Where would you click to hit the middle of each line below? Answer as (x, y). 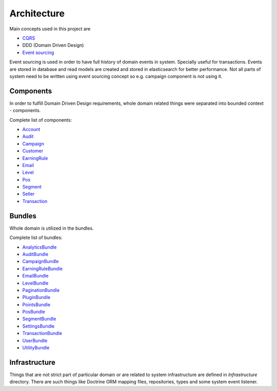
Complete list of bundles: (36, 238)
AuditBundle (35, 254)
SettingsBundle (38, 326)
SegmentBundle (39, 319)
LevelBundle (35, 283)
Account (31, 129)
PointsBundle (36, 304)
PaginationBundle (41, 290)
